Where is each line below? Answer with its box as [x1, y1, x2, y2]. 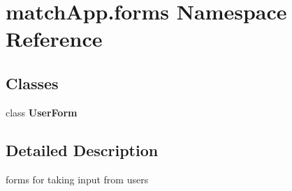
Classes [6, 72, 59, 93]
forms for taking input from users [6, 171, 149, 186]
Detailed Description [6, 139, 159, 160]
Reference [6, 24, 103, 53]
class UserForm [6, 105, 78, 119]
